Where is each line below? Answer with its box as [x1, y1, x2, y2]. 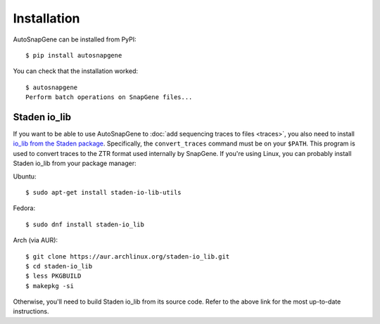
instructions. [13, 307, 49, 316]
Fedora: [13, 204, 36, 212]
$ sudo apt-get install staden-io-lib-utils [25, 188, 182, 196]
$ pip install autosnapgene [25, 51, 122, 59]
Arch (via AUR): [13, 236, 58, 245]
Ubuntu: [13, 172, 37, 181]
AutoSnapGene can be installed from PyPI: [13, 35, 137, 44]
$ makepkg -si [25, 282, 74, 290]
